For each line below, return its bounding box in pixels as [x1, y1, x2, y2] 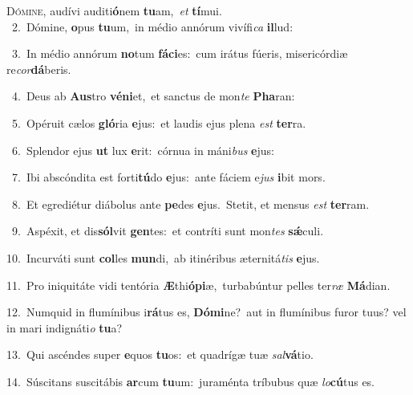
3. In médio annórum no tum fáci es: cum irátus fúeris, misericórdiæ [11, 45, 348, 62]
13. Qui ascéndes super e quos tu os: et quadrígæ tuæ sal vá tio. [6, 346, 314, 363]
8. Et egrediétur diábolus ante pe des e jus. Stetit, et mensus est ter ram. [11, 195, 370, 212]
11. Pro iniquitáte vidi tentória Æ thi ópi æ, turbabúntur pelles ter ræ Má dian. [6, 276, 391, 293]
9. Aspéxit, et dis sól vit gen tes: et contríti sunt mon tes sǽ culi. [11, 222, 324, 239]
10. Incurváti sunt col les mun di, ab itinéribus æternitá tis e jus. [6, 249, 320, 266]
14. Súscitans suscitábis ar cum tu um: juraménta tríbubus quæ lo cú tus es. [6, 373, 375, 389]
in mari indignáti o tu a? [6, 319, 123, 336]
